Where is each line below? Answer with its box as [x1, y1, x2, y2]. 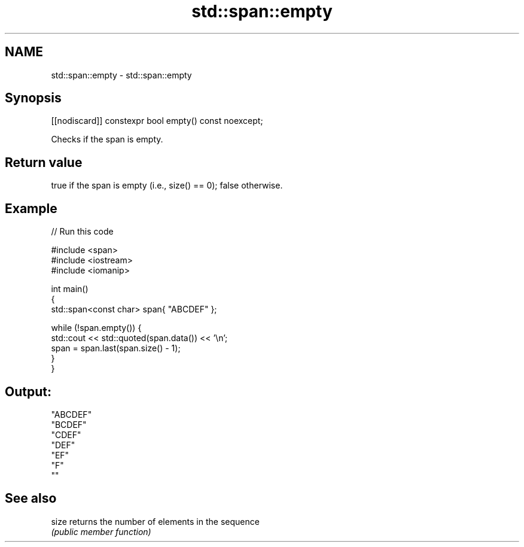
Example [5, 200, 57, 216]
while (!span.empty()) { [51, 323, 142, 333]
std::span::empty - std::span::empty [51, 69, 192, 80]
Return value [5, 154, 83, 170]
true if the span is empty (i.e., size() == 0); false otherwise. [51, 180, 283, 191]
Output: [5, 384, 51, 399]
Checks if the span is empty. [51, 134, 163, 145]
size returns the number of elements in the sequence [51, 516, 260, 527]
